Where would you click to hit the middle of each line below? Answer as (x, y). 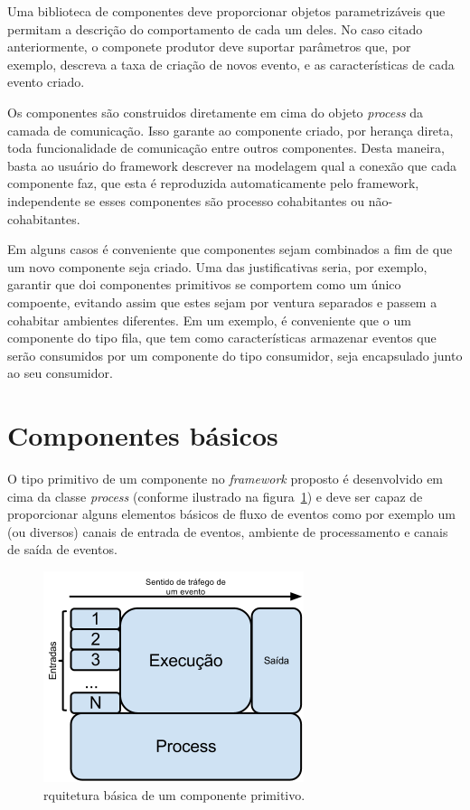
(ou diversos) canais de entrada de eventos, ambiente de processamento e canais (228, 531)
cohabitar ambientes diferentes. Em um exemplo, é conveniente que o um (209, 320)
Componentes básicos (143, 435)
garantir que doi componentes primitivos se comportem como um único (204, 284)
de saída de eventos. (62, 549)
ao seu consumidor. (60, 373)
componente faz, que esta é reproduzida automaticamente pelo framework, (213, 183)
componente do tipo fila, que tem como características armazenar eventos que (222, 338)
